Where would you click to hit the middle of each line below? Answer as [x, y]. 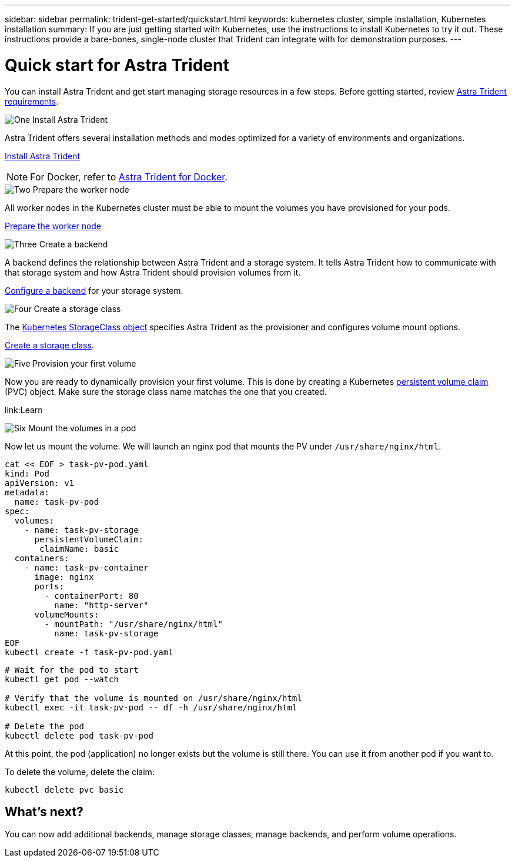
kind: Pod [27, 473]
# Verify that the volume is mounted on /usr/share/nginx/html [153, 698]
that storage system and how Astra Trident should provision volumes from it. [153, 272]
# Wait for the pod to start [72, 670]
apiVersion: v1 [40, 483]
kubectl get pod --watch [62, 679]
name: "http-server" [101, 605]
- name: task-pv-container [86, 567]
